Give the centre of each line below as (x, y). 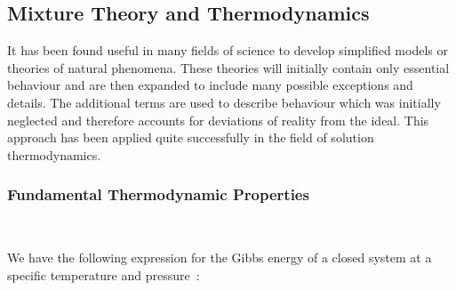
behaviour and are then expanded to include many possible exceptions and (210, 85)
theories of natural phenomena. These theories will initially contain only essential (228, 67)
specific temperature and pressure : (104, 274)
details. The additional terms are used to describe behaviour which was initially (224, 102)
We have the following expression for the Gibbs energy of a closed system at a (220, 258)
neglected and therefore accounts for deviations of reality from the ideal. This (218, 120)
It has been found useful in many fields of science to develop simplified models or (228, 50)
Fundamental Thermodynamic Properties (158, 194)
